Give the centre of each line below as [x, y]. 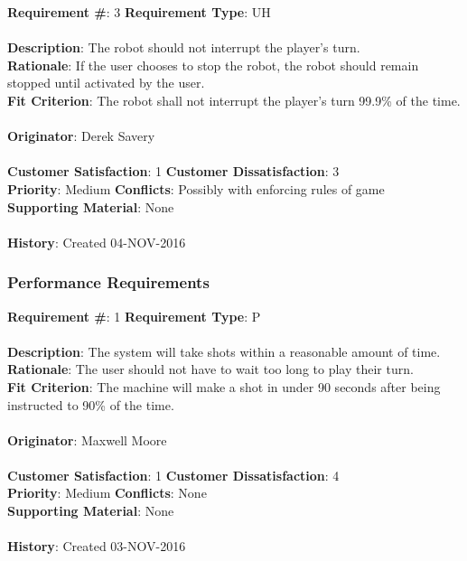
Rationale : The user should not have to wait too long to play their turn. [210, 369]
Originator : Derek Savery [81, 136]
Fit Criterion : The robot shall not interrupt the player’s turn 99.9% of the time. [234, 100]
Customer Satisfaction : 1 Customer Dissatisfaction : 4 [173, 475]
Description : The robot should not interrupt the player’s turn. [184, 47]
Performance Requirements [108, 282]
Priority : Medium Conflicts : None [107, 493]
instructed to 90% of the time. [91, 404]
